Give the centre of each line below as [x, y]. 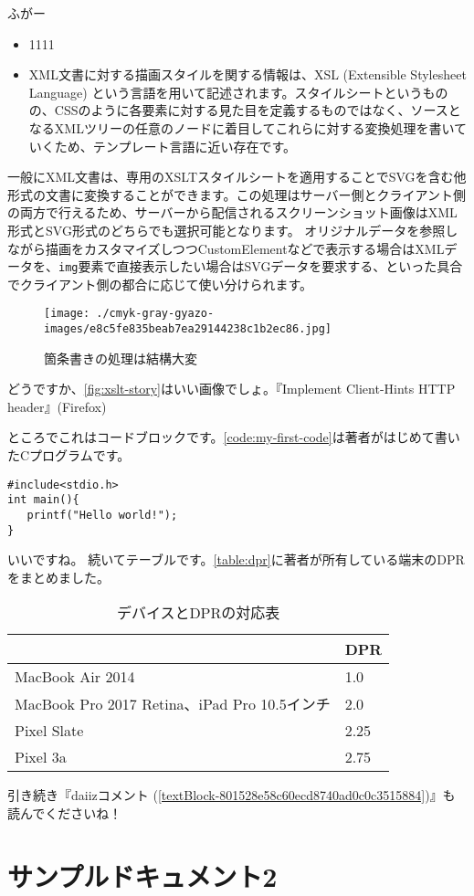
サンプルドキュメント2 [142, 875]
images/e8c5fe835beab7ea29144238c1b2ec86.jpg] [188, 329]
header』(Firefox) [57, 406]
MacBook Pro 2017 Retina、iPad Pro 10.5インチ [173, 704]
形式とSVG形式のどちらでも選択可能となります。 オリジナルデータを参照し [233, 230]
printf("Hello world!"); [102, 515]
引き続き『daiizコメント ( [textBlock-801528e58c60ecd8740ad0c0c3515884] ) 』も [232, 795]
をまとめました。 [58, 577]
